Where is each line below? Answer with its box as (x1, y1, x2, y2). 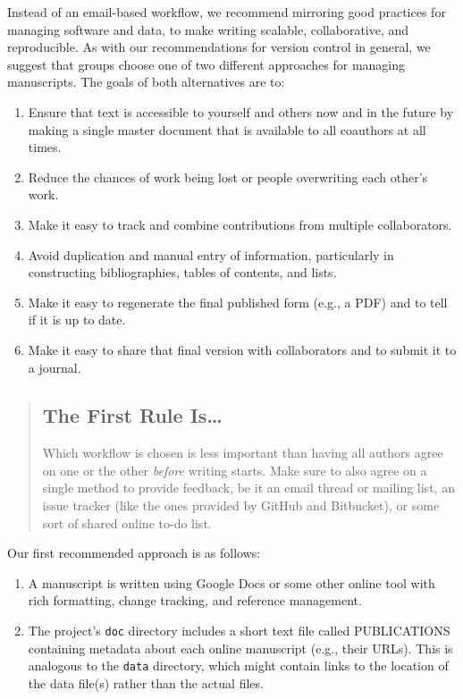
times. (28, 138, 62, 156)
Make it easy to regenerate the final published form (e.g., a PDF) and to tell (28, 292, 448, 311)
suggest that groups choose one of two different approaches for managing (7, 55, 406, 73)
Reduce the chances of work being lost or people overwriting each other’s (28, 167, 428, 186)
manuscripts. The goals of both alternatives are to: (7, 72, 285, 91)
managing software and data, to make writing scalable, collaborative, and (7, 20, 409, 38)
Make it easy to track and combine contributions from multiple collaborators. (28, 215, 452, 233)
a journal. (28, 358, 81, 376)
